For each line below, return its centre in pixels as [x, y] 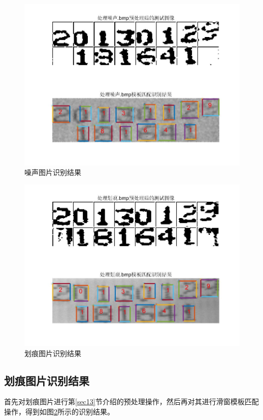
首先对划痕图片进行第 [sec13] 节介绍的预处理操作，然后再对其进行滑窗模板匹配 [131, 401]
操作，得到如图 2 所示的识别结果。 [59, 411]
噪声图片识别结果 [53, 172]
